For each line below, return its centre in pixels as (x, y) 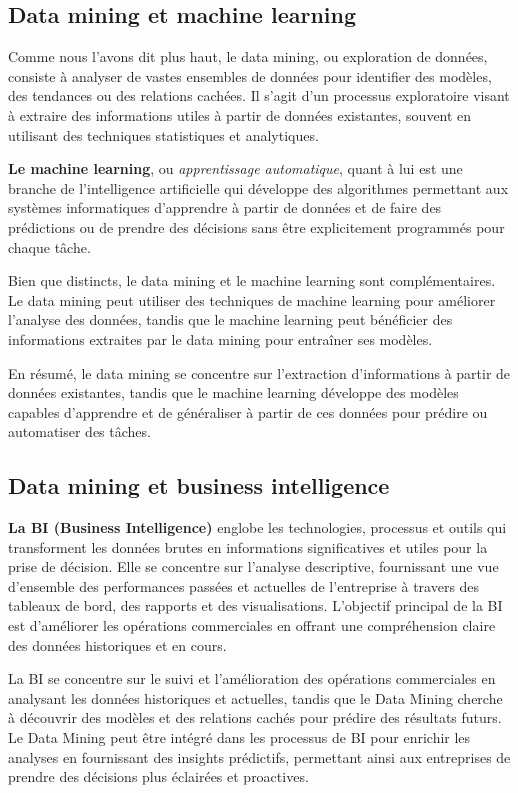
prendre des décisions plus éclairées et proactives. (158, 776)
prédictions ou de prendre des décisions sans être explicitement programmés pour (256, 226)
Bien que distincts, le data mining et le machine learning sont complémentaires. (252, 280)
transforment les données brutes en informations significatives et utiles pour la (248, 546)
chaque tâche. (49, 246)
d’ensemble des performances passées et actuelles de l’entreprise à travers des (244, 585)
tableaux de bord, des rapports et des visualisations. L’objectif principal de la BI (255, 605)
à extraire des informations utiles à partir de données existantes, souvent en (240, 114)
